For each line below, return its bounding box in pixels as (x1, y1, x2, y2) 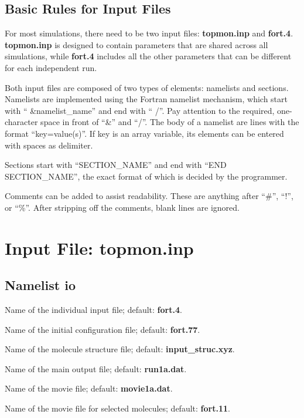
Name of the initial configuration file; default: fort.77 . (5, 323, 200, 335)
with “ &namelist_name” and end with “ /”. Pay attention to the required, (5, 104, 275, 116)
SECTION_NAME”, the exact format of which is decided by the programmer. (5, 170, 288, 182)
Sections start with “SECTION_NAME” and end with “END (5, 159, 227, 171)
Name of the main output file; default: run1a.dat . (5, 362, 187, 375)
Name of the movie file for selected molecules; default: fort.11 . (5, 402, 230, 414)
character (5, 116, 38, 128)
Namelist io (5, 276, 76, 294)
